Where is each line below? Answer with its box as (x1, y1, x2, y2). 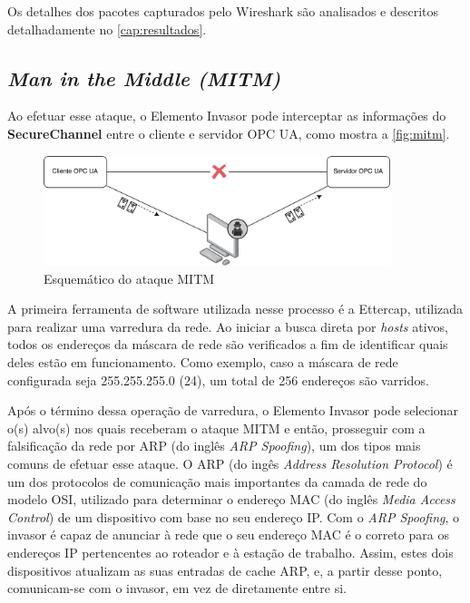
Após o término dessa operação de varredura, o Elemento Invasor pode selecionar (7, 401, 459, 420)
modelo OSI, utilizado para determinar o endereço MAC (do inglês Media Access (7, 490, 455, 509)
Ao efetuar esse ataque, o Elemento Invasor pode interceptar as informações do (7, 106, 446, 125)
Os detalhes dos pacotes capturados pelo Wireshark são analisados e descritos (7, 2, 439, 20)
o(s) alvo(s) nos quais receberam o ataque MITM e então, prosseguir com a (7, 418, 426, 437)
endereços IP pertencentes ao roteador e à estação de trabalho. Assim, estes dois (7, 542, 454, 561)
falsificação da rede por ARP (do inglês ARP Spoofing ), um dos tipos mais (7, 436, 421, 455)
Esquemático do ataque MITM (44, 268, 215, 287)
